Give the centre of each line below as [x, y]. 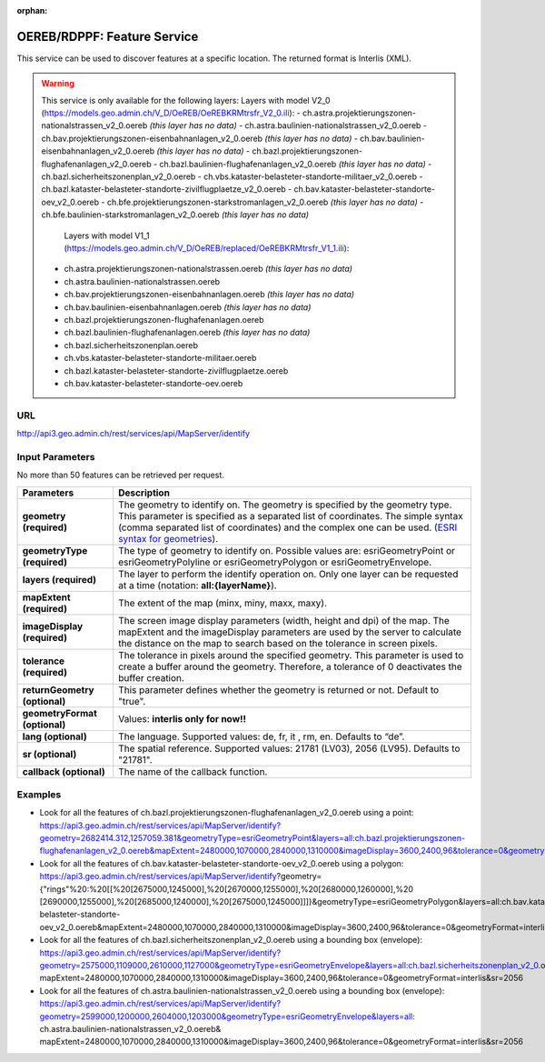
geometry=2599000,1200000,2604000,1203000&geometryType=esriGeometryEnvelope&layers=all [226, 1016]
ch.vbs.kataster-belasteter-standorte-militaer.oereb [160, 358]
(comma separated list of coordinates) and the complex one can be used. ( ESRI [288, 527]
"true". [132, 701]
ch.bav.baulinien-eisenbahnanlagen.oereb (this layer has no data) [188, 307]
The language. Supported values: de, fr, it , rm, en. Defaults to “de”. [262, 736]
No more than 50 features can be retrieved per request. [120, 475]
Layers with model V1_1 [107, 235]
